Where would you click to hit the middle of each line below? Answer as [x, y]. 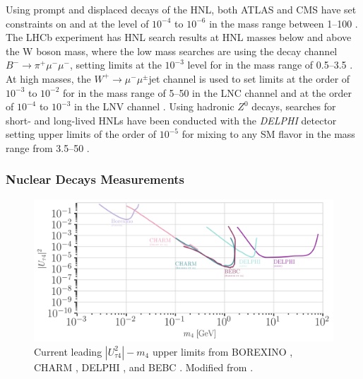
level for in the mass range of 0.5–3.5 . [270, 65]
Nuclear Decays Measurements [95, 179]
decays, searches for [294, 106]
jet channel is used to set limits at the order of [249, 78]
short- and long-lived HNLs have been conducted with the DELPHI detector [171, 120]
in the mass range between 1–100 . [284, 23]
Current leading [68, 351]
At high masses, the [48, 78]
